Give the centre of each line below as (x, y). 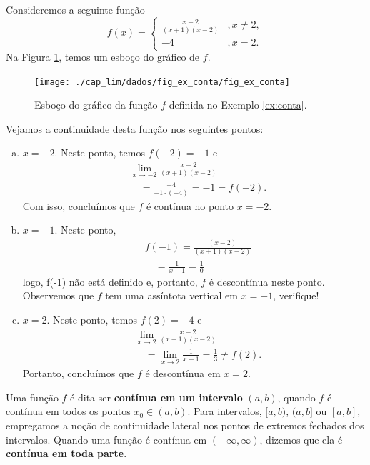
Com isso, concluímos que (79, 205)
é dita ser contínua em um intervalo (156, 397)
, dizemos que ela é (301, 439)
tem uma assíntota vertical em (172, 295)
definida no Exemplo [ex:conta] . (238, 105)
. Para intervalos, (225, 411)
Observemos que (58, 295)
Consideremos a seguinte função (75, 9)
